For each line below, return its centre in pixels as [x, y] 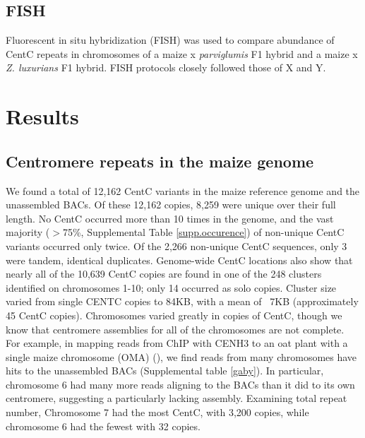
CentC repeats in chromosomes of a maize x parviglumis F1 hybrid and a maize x [182, 53]
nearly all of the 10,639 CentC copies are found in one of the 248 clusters [164, 274]
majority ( [28, 232]
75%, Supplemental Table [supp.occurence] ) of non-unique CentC [203, 232]
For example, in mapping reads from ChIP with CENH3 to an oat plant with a [177, 343]
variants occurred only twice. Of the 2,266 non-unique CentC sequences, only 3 [176, 245]
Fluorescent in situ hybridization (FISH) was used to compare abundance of [170, 40]
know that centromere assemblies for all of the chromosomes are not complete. [175, 329]
